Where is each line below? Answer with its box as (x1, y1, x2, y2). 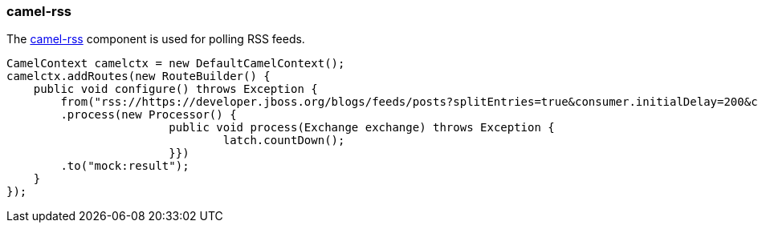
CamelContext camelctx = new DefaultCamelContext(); (6, 57, 345, 70)
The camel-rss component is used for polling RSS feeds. (6, 32, 305, 46)
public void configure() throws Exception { (33, 82, 318, 96)
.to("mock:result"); (60, 159, 189, 173)
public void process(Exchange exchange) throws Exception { (169, 121, 555, 135)
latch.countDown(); (222, 134, 345, 147)
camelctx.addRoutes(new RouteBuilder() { (6, 70, 271, 83)
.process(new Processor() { (60, 108, 237, 122)
